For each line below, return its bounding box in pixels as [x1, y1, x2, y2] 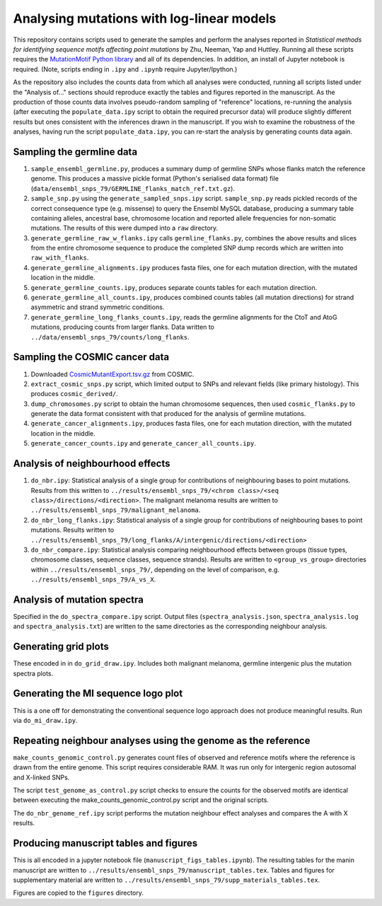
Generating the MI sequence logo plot [13, 687, 183, 699]
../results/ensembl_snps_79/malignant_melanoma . [30, 506, 201, 514]
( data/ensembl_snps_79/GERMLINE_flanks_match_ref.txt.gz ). [30, 184, 235, 192]
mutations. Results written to [30, 525, 115, 534]
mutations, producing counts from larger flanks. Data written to [30, 323, 215, 332]
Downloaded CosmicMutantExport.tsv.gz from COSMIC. [30, 370, 195, 378]
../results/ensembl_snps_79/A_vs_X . [30, 575, 156, 583]
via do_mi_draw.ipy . [13, 716, 78, 724]
